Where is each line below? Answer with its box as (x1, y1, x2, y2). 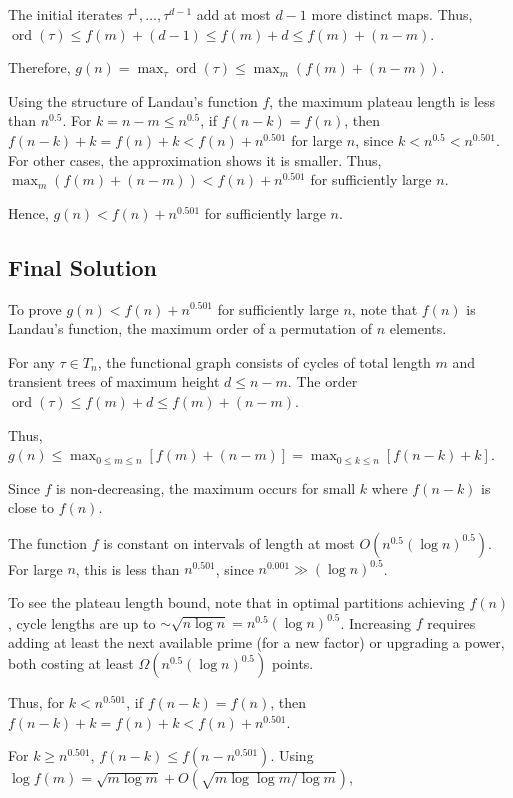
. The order (287, 371, 358, 392)
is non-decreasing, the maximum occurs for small (56, 477, 356, 498)
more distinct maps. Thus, (311, 4, 473, 24)
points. (271, 653, 314, 674)
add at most (196, 4, 271, 24)
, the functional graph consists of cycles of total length (97, 351, 431, 372)
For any (8, 351, 55, 372)
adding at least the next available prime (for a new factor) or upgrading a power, (8, 631, 505, 652)
